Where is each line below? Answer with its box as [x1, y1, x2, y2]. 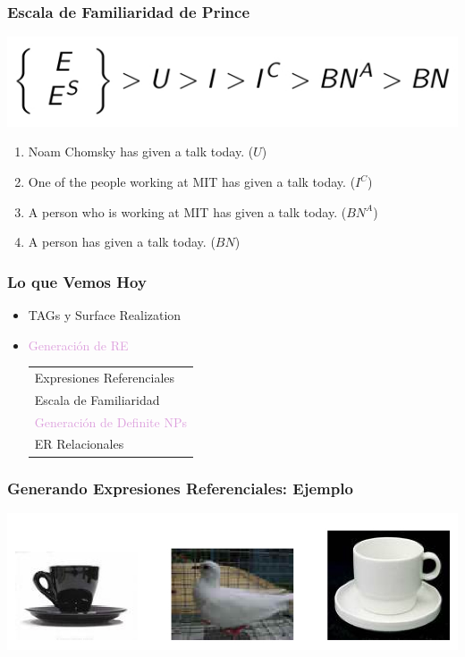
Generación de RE [28, 335, 129, 354]
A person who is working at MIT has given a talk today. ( [28, 202, 347, 221]
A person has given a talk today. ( [28, 232, 216, 251]
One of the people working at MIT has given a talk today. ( [28, 173, 356, 191]
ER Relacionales [34, 434, 124, 453]
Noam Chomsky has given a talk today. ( [28, 142, 254, 161]
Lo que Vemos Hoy [7, 270, 147, 292]
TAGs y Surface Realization [28, 306, 182, 324]
